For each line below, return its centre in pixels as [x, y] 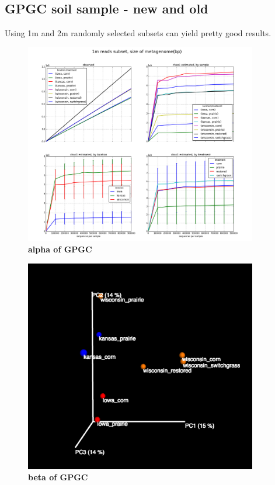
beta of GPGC [58, 477]
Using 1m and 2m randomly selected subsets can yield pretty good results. [138, 33]
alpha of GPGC [60, 249]
